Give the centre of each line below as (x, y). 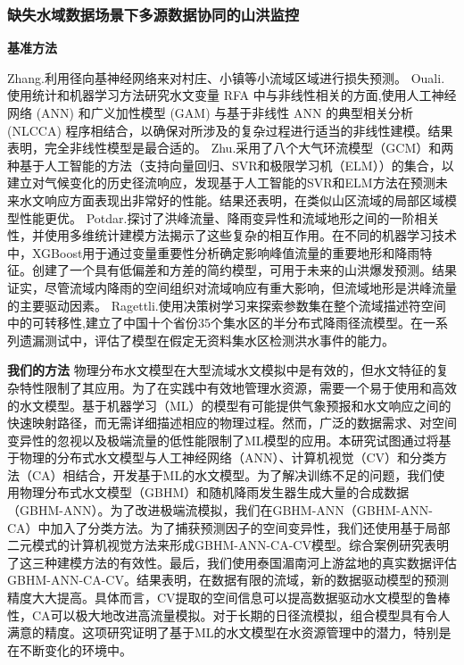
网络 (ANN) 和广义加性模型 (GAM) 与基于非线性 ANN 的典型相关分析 (211, 112)
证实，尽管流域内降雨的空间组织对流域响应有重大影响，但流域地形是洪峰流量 (232, 287)
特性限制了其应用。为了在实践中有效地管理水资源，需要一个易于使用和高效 (238, 387)
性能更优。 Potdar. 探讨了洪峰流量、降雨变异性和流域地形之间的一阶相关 (229, 217)
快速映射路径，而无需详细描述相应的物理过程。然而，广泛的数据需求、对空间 (232, 423)
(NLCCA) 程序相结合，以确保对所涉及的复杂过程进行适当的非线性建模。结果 (230, 130)
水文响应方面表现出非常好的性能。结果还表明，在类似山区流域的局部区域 (232, 199)
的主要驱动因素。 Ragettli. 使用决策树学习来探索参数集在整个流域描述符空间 (227, 305)
